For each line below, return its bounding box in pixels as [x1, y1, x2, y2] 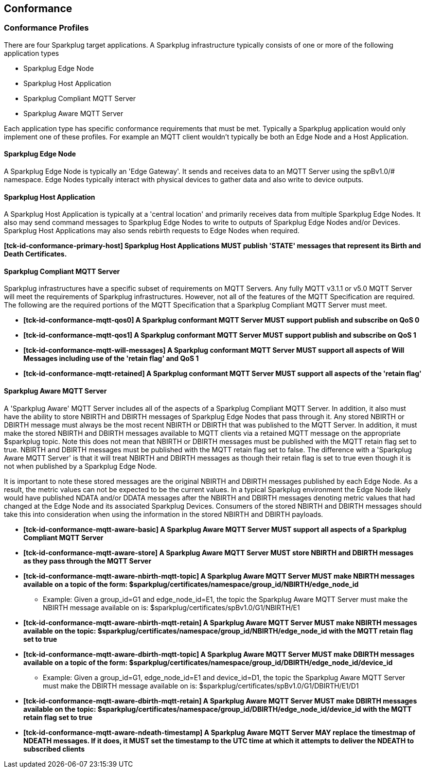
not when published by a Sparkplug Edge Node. [4, 462, 157, 470]
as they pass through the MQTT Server [23, 556, 152, 565]
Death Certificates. [4, 250, 67, 258]
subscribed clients [23, 744, 85, 753]
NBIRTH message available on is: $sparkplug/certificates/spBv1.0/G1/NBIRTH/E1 [43, 603, 300, 612]
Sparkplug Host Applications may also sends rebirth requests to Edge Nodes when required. [4, 226, 300, 235]
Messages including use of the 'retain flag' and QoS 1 [23, 354, 199, 363]
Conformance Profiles [4, 23, 89, 33]
